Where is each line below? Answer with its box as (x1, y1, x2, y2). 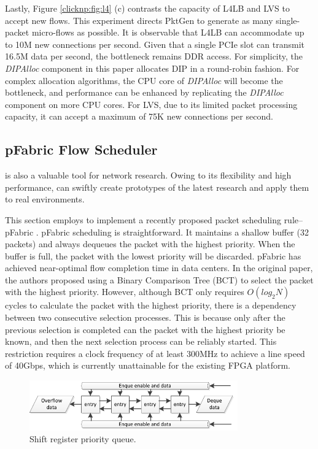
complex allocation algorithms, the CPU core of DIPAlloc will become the (5, 74, 283, 86)
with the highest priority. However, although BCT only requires (5, 285, 244, 298)
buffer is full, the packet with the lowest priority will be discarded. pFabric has (5, 249, 301, 262)
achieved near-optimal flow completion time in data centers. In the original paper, (5, 261, 313, 274)
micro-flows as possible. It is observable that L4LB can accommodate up (31, 26, 304, 39)
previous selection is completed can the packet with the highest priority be (5, 323, 285, 336)
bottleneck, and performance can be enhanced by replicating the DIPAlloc (5, 86, 284, 99)
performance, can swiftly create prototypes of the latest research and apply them (5, 180, 309, 193)
